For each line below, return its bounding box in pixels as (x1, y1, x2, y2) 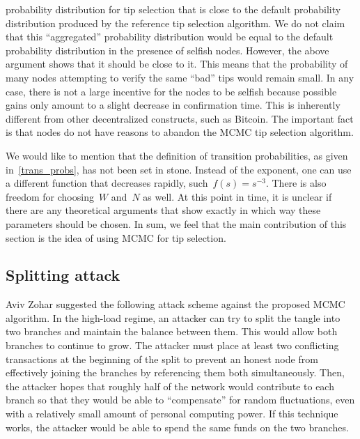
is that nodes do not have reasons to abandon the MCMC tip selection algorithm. (6, 125, 354, 139)
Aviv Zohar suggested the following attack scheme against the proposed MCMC (6, 297, 345, 311)
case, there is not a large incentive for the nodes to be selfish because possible (6, 84, 337, 98)
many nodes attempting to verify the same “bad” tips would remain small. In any (6, 70, 354, 84)
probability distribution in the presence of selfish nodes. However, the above (6, 43, 329, 57)
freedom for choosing (6, 189, 94, 203)
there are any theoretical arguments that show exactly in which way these (6, 203, 321, 217)
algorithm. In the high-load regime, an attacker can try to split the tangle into (6, 310, 341, 325)
